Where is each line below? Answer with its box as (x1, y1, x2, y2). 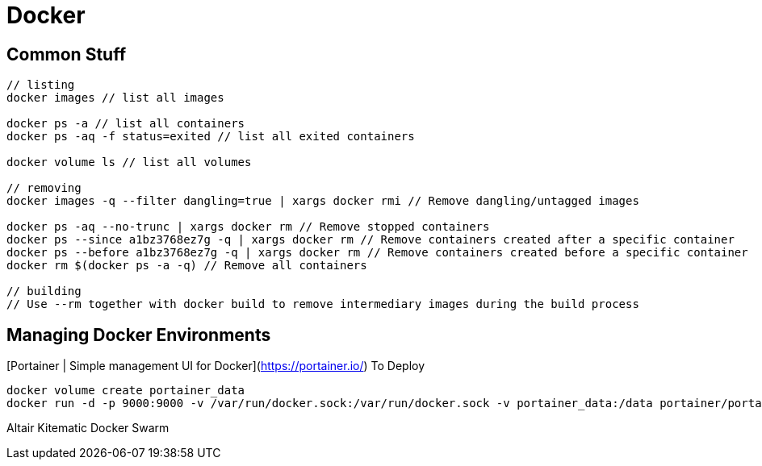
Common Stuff (6, 44, 127, 64)
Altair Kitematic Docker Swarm (6, 421, 170, 435)
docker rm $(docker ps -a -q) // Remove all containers (6, 259, 367, 273)
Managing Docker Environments (6, 324, 271, 345)
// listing (6, 78, 75, 92)
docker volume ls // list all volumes (6, 156, 252, 169)
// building (6, 285, 82, 298)
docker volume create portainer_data (6, 384, 245, 397)
